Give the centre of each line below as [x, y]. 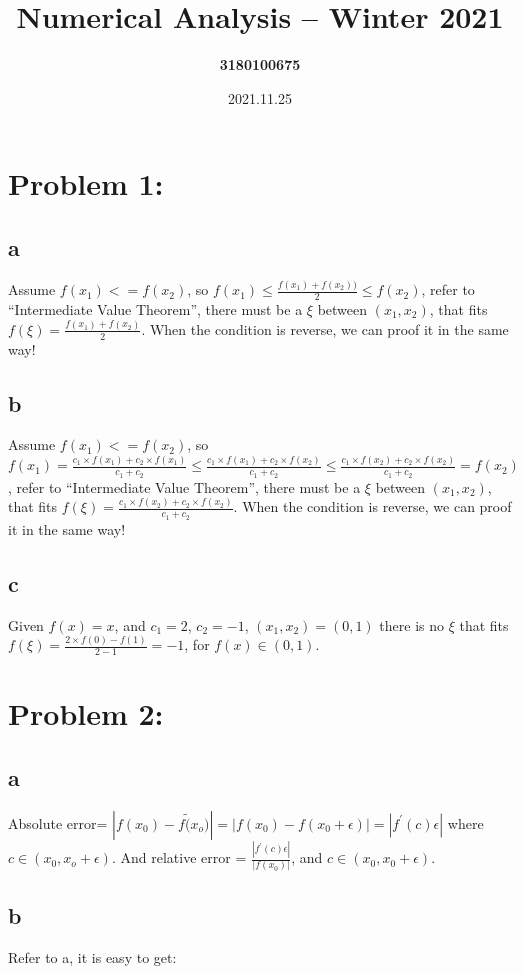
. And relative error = [179, 857]
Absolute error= [58, 822]
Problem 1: [86, 183]
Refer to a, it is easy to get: [92, 956]
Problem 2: [86, 713]
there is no [412, 624]
